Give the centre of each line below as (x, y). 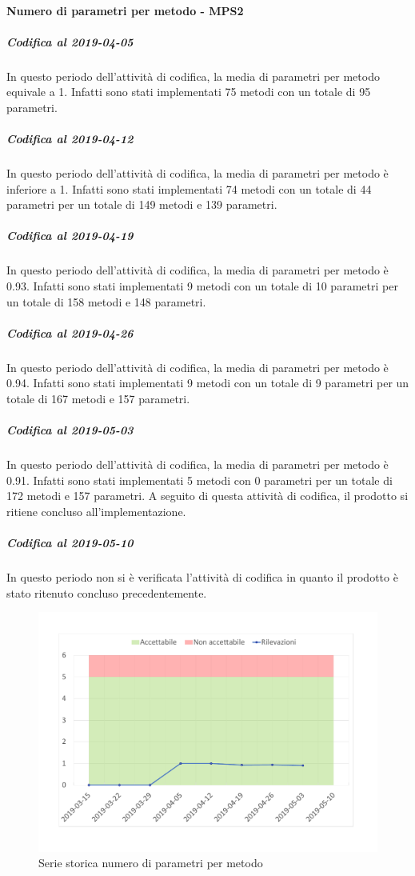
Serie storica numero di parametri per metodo (151, 863)
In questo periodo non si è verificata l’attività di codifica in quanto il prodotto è (202, 577)
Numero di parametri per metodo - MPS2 (125, 10)
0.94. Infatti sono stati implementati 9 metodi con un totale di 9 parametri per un (208, 383)
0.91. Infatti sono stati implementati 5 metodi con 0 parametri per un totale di (200, 480)
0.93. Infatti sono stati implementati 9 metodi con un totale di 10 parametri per (202, 286)
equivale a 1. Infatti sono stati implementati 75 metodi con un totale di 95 (189, 92)
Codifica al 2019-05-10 (70, 543)
